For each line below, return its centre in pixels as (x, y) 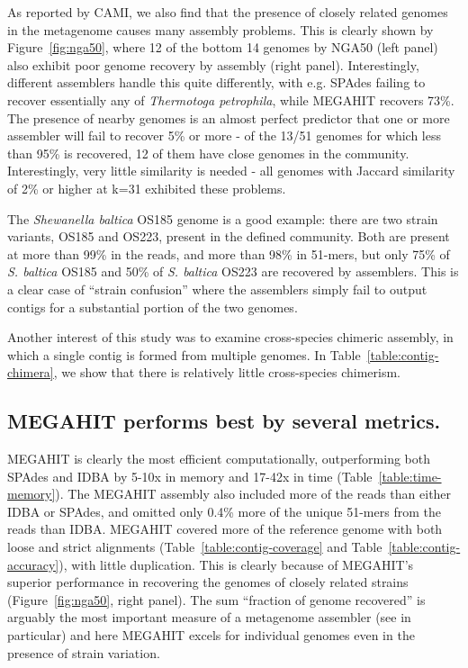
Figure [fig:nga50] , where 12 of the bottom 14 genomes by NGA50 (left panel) (223, 47)
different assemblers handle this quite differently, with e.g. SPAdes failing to (216, 82)
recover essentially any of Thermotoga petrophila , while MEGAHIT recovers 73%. (231, 99)
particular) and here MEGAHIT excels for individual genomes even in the (211, 635)
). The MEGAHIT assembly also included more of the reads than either (253, 494)
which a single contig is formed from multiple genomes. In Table (184, 354)
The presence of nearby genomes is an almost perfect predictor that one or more (229, 117)
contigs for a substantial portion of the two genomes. (153, 307)
